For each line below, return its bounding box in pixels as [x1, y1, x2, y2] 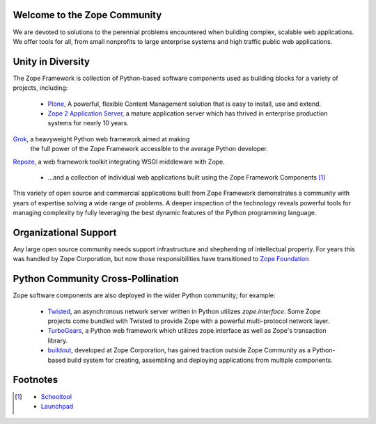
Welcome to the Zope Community [13, 9, 162, 21]
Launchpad [40, 402, 74, 410]
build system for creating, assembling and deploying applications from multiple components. [67, 356, 334, 364]
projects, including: [13, 84, 68, 92]
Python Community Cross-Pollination [13, 273, 179, 285]
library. [47, 336, 68, 345]
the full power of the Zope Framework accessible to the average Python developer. [30, 145, 268, 153]
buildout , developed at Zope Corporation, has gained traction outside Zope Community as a [47, 346, 311, 354]
